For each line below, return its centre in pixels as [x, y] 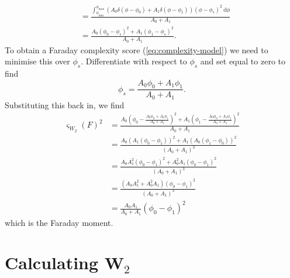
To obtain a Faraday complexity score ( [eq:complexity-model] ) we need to [137, 49]
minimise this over [37, 61]
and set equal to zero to [243, 61]
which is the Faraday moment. [59, 222]
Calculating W [65, 262]
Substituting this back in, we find [65, 104]
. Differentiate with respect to [134, 61]
